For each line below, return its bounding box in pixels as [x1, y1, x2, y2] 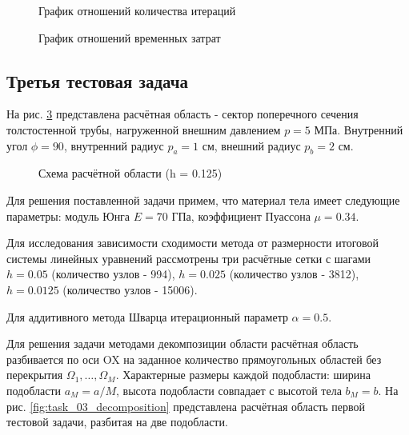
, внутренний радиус [63, 137, 164, 154]
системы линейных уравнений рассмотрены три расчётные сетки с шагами [6, 249, 371, 266]
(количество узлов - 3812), [229, 265, 359, 282]
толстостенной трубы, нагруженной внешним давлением [6, 121, 281, 138]
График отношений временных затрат [38, 29, 221, 46]
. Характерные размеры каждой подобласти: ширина [115, 366, 371, 383]
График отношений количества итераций [38, 2, 236, 18]
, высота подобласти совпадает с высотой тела [116, 381, 342, 398]
